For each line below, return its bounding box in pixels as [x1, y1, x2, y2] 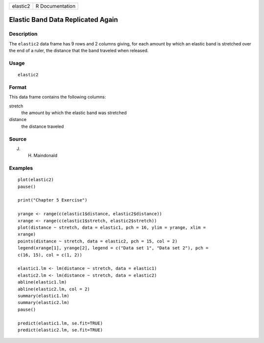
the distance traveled [21, 123, 64, 129]
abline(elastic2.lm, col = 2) [18, 286, 90, 292]
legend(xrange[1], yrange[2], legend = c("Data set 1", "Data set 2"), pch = [18, 245, 209, 251]
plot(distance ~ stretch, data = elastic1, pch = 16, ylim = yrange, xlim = [18, 225, 206, 230]
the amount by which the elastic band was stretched [21, 110, 127, 116]
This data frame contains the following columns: [9, 94, 106, 100]
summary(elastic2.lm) [18, 300, 69, 305]
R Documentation [35, 3, 76, 9]
